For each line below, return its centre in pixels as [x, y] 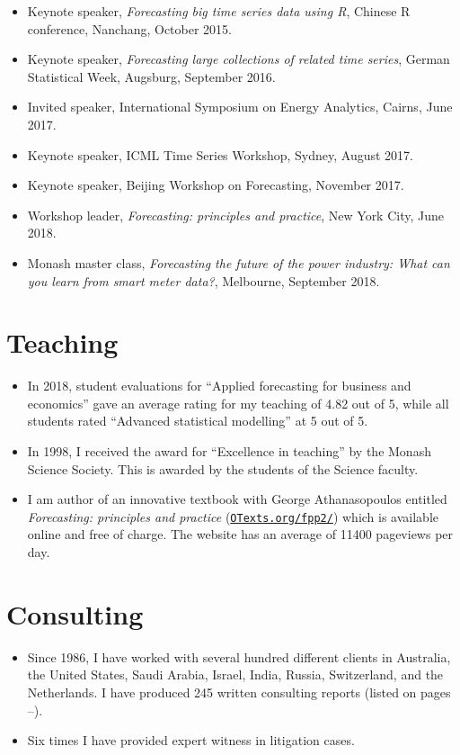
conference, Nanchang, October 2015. [129, 28]
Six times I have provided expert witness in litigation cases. [191, 740]
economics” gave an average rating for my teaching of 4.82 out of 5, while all [238, 403]
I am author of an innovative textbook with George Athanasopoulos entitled [237, 499]
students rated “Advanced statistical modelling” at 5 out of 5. [198, 421]
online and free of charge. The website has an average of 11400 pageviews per [240, 534]
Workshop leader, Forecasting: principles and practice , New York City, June [235, 215]
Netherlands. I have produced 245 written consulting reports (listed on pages [239, 692]
